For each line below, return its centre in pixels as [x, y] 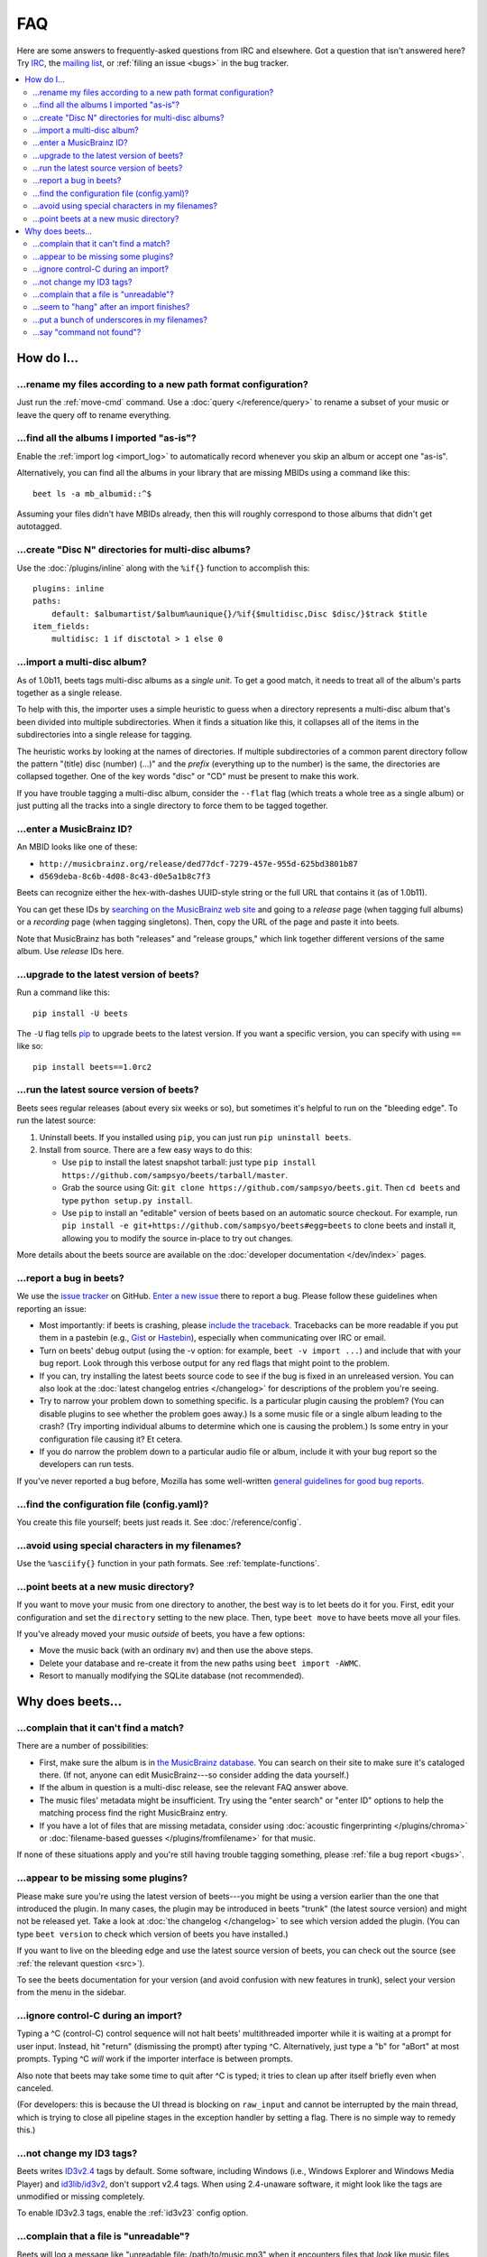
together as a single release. [69, 693]
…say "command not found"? [87, 332]
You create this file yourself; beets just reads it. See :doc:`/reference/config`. [159, 1522]
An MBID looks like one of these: [77, 847]
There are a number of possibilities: [83, 1746]
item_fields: [61, 627]
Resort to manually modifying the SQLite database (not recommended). [172, 1676]
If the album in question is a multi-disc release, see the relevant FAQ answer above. [194, 1788]
